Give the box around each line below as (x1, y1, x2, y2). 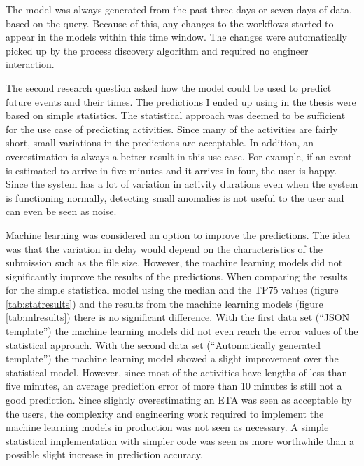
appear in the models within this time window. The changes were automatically (6, 29, 347, 44)
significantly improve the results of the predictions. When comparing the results (6, 268, 348, 283)
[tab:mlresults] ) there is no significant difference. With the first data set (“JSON (6, 310, 350, 324)
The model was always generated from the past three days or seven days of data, (6, 2, 352, 16)
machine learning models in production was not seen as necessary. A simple (6, 420, 329, 434)
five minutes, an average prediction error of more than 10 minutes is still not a (6, 378, 342, 393)
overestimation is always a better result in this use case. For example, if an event (6, 149, 352, 163)
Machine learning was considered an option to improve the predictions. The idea (6, 227, 350, 242)
